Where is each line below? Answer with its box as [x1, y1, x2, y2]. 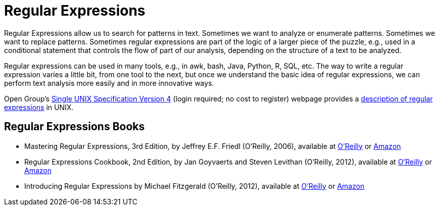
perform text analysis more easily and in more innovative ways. [4, 78, 214, 87]
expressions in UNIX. [4, 102, 74, 112]
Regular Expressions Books [4, 120, 145, 133]
